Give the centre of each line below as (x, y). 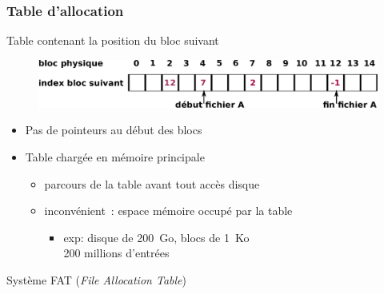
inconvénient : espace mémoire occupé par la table (168, 211)
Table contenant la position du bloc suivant (113, 40)
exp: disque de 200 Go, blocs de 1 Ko (156, 237)
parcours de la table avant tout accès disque (152, 183)
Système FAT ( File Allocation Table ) (96, 280)
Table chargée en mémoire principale (115, 157)
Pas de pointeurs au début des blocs (114, 130)
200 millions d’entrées (116, 253)
